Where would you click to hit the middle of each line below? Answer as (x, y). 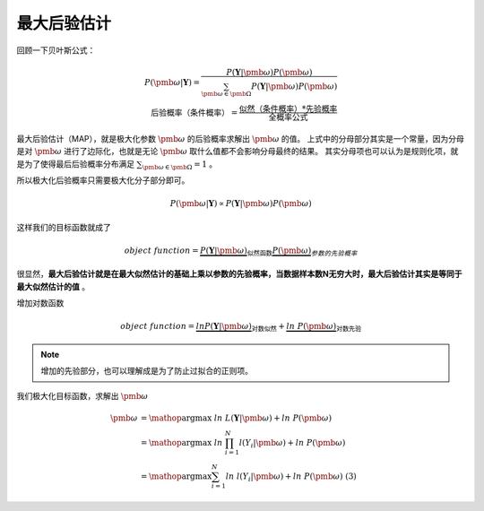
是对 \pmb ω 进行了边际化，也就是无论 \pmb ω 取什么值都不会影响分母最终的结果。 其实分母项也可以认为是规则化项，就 (238, 152)
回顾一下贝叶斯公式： (56, 50)
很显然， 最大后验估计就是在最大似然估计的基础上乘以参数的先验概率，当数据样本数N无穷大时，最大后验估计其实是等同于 (239, 274)
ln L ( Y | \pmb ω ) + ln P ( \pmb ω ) (272, 418)
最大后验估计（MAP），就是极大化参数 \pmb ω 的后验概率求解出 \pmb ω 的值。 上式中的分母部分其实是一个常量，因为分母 (241, 138)
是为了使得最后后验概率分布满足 (75, 164)
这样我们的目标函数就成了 (64, 227)
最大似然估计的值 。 (53, 286)
